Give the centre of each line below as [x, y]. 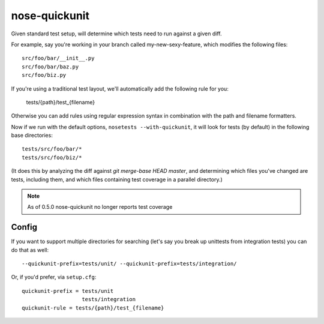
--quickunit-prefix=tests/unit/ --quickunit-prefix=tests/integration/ [129, 264]
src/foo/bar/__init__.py [58, 58]
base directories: [32, 136]
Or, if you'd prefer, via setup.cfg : [54, 277]
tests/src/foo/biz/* [52, 157]
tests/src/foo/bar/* [52, 149]
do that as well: [30, 250]
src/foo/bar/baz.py [50, 67]
